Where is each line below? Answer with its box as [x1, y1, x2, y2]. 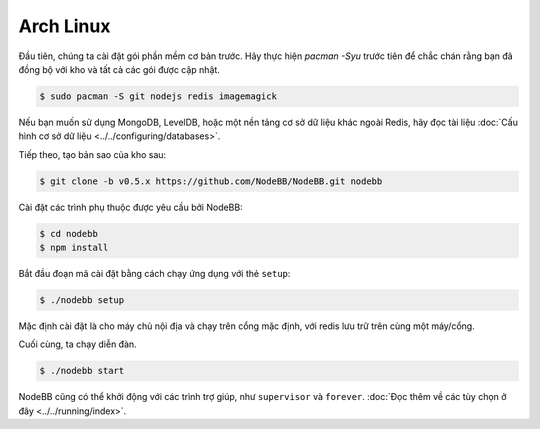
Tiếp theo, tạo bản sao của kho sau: [18, 148, 167, 160]
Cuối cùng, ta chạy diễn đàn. [18, 338, 137, 350]
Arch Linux [18, 15, 111, 37]
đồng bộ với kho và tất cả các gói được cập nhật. [18, 63, 220, 75]
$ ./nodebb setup [39, 295, 125, 305]
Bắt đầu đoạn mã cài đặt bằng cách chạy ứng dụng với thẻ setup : [18, 268, 291, 280]
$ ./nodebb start [39, 365, 125, 377]
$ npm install [39, 242, 109, 254]
